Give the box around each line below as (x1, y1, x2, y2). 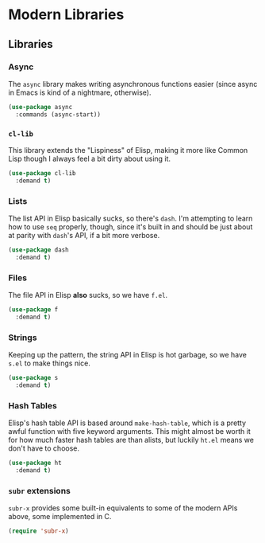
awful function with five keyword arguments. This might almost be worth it (8, 427, 252, 436)
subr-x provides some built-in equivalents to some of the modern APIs (8, 503, 238, 513)
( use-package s (8, 374, 59, 382)
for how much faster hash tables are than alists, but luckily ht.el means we (8, 436, 254, 445)
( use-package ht (8, 459, 62, 467)
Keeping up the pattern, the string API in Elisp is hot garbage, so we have (8, 350, 248, 360)
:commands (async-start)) (15, 110, 102, 119)
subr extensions (8, 485, 71, 496)
